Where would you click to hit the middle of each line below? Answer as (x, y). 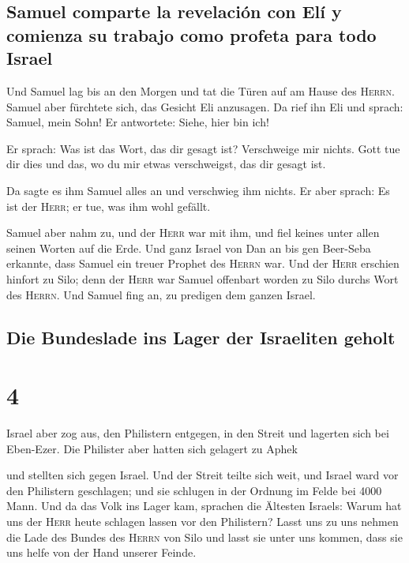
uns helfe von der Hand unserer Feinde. (101, 552)
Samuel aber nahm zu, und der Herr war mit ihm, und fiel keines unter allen (193, 233)
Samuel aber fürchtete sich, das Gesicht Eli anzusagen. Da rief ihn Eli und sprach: (205, 106)
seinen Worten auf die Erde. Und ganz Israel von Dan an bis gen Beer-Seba (189, 248)
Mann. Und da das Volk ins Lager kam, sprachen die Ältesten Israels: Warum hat (204, 506)
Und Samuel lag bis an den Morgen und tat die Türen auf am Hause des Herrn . (201, 90)
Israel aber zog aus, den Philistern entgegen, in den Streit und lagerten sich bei (198, 433)
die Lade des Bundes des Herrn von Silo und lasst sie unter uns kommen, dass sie (204, 537)
